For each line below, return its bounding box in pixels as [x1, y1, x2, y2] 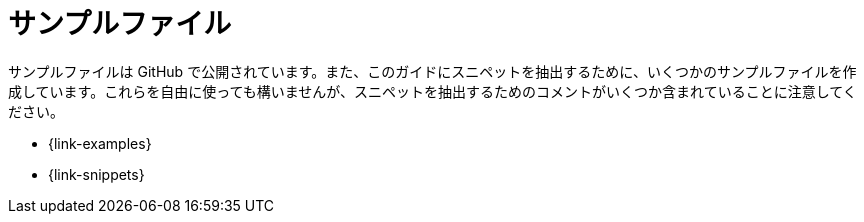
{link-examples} [48, 134, 152, 152]
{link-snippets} [48, 165, 145, 183]
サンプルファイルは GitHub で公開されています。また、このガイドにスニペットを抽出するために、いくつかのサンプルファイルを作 [8, 62, 857, 80]
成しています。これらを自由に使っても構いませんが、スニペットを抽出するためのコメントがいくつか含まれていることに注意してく [8, 82, 857, 100]
